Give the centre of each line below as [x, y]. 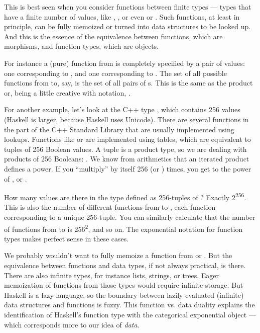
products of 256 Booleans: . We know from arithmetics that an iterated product [127, 159]
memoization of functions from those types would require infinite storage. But [124, 285]
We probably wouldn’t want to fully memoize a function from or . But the [118, 255]
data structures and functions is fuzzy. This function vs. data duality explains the [129, 305]
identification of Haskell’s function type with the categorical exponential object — [130, 314]
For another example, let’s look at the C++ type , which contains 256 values [122, 109]
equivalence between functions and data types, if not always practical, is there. [125, 265]
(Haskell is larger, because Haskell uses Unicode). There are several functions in [126, 119]
